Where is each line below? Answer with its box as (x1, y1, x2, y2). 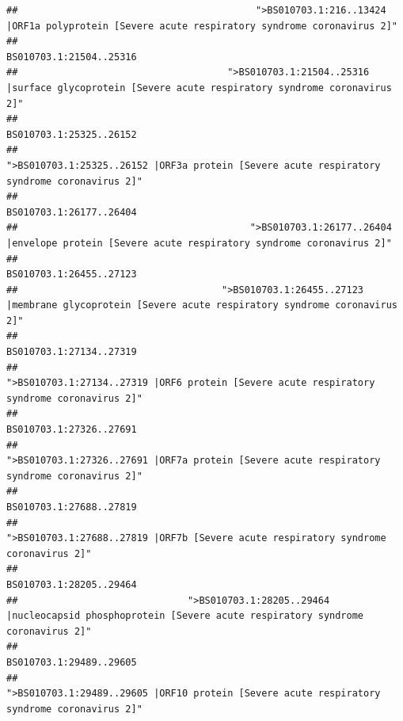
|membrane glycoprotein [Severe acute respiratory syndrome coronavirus (6, 299, 397, 311)
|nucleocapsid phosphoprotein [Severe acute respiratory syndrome (6, 610, 364, 622)
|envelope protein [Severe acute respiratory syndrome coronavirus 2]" (6, 237, 392, 249)
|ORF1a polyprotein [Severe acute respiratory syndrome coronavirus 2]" (6, 20, 397, 32)
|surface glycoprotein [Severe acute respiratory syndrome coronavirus (6, 82, 392, 93)
